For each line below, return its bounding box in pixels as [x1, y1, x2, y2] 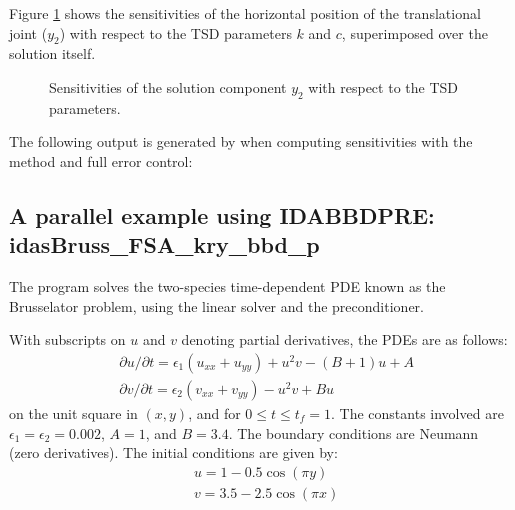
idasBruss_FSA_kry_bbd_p [9, 229, 320, 260]
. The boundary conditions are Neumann [228, 422, 479, 443]
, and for [188, 403, 241, 423]
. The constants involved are [331, 403, 504, 423]
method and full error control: [9, 150, 193, 171]
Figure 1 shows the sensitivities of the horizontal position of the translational [9, 3, 481, 23]
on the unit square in [9, 403, 138, 423]
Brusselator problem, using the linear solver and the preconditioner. [9, 295, 424, 316]
